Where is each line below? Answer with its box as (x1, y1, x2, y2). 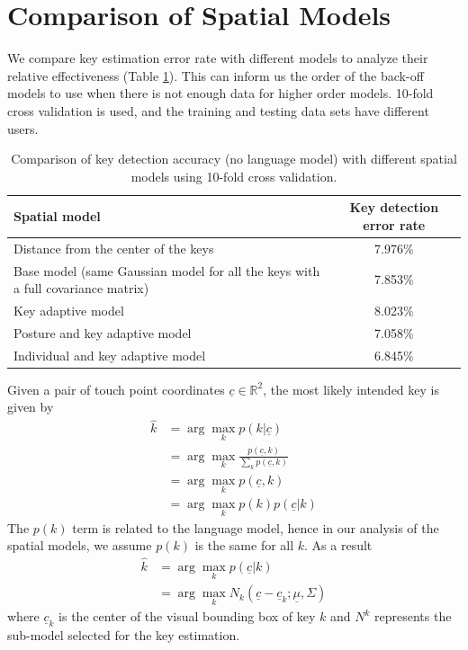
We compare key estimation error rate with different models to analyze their (7, 49, 428, 67)
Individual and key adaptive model (13, 345, 206, 364)
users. (7, 119, 39, 138)
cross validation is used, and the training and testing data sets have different (7, 101, 429, 120)
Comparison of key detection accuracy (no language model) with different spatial (11, 149, 457, 168)
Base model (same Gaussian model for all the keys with (13, 261, 320, 280)
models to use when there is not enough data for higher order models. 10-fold (7, 84, 434, 102)
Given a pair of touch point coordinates (7, 379, 225, 398)
